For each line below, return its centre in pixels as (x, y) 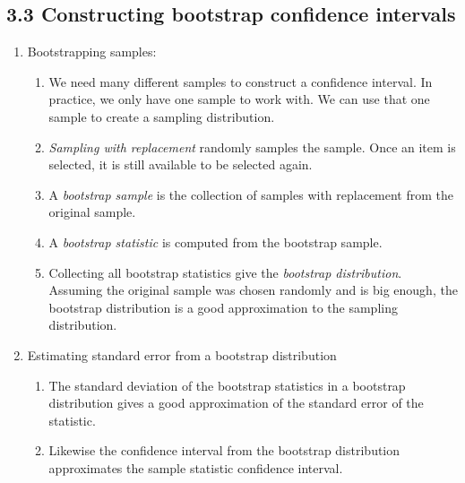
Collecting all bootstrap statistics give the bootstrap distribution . (225, 272)
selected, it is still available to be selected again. (181, 164)
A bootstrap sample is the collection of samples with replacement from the (251, 194)
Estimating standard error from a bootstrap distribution (182, 354)
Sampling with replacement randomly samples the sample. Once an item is (252, 147)
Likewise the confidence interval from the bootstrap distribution (224, 450)
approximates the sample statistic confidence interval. (196, 467)
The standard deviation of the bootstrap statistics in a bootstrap (227, 385)
